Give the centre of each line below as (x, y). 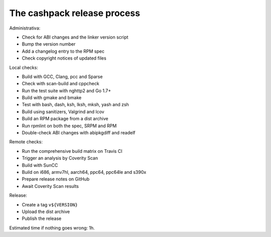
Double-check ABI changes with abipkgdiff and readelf (79, 133)
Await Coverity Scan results (50, 186)
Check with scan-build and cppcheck (61, 84)
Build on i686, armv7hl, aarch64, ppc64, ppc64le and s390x (84, 172)
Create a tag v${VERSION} (50, 204)
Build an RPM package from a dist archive (65, 119)
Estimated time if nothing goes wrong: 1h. (52, 227)
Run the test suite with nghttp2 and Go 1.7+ (66, 91)
